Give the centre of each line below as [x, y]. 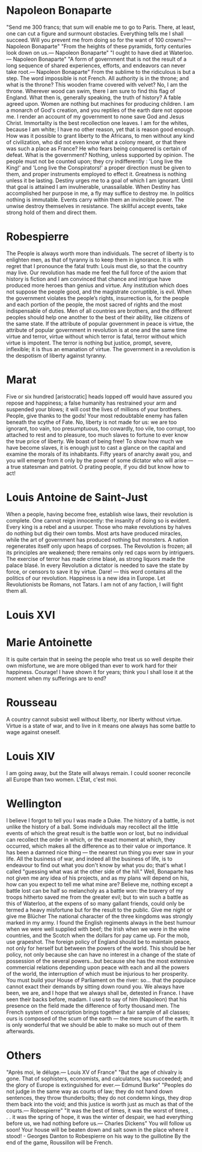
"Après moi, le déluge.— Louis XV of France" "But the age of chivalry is [94, 1072]
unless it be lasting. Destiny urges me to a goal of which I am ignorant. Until [100, 180]
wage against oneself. [34, 732]
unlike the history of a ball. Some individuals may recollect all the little [92, 827]
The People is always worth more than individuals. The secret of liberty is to [100, 253]
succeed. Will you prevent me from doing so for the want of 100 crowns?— [99, 40]
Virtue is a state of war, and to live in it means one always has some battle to [101, 726]
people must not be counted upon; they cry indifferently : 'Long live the [94, 161]
